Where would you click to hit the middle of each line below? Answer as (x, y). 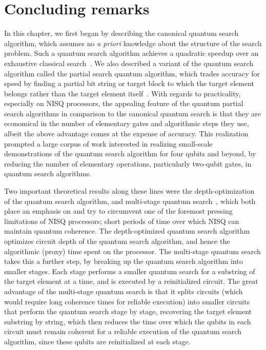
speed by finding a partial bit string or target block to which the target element (129, 83)
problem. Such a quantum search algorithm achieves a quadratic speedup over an (131, 53)
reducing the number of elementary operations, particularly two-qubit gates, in (128, 163)
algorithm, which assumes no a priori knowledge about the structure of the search (133, 43)
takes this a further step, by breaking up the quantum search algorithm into (124, 261)
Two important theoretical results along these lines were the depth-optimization (129, 191)
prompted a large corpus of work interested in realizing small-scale (108, 143)
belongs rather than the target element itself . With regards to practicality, (122, 93)
